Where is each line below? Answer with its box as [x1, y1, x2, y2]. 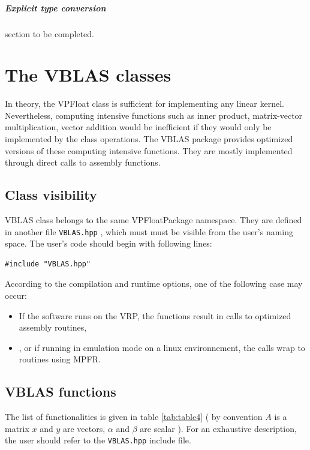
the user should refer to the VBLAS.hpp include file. [5, 434, 191, 446]
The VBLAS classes [5, 62, 171, 87]
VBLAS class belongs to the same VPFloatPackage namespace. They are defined [5, 214, 302, 226]
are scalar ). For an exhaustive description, [140, 422, 297, 434]
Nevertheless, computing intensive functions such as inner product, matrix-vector [5, 109, 303, 121]
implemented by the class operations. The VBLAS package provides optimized [5, 133, 293, 145]
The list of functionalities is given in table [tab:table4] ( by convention [5, 410, 263, 423]
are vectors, [63, 422, 106, 434]
